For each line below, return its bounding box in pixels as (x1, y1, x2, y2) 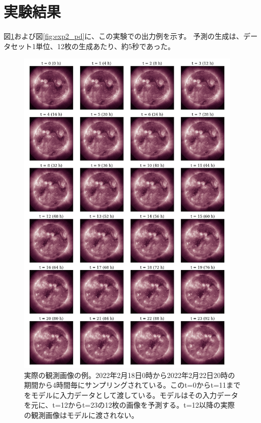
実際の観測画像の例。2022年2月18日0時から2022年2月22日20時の (24, 369, 235, 380)
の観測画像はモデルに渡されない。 (24, 410, 138, 420)
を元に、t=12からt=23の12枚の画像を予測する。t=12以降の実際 (24, 399, 235, 410)
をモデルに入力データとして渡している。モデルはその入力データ (24, 389, 239, 400)
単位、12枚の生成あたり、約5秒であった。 (35, 40, 175, 51)
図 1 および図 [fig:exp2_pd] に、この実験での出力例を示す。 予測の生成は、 (4, 31, 244, 41)
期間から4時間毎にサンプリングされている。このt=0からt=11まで (24, 380, 241, 390)
